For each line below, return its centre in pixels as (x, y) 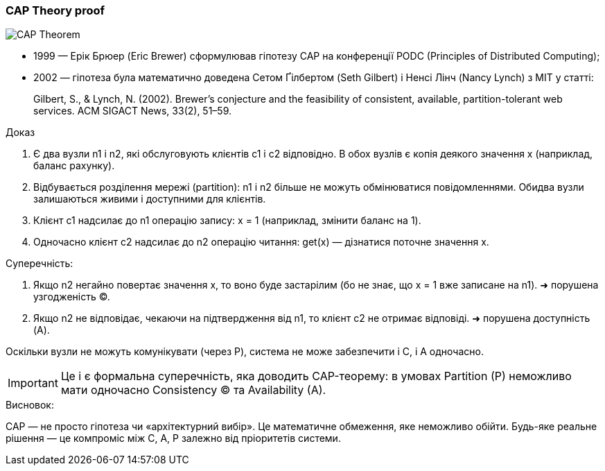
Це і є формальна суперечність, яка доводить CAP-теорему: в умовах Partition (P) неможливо (316, 376)
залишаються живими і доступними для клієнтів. (150, 199)
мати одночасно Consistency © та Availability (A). (193, 390)
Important (33, 383)
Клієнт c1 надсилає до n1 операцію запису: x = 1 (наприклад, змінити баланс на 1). (227, 221)
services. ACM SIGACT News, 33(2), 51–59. (133, 111)
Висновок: (30, 405)
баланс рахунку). (74, 166)
